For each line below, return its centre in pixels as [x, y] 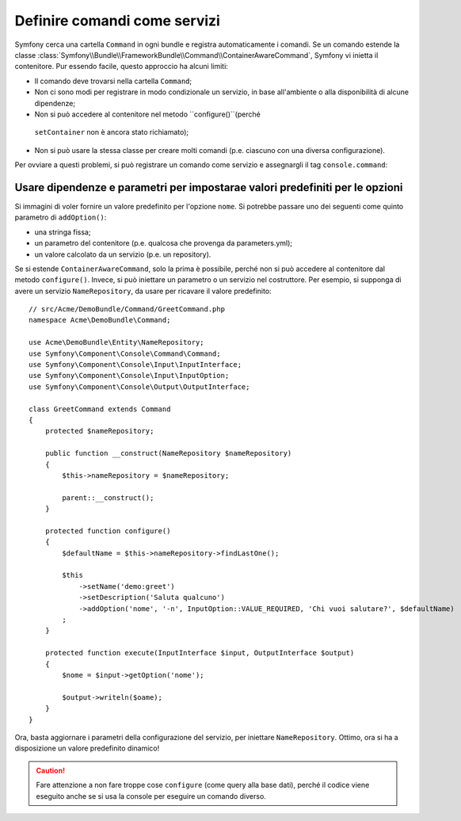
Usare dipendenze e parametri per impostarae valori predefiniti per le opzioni [209, 187]
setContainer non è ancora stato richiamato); [112, 132]
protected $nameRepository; [99, 431]
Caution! [51, 770]
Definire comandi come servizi [118, 21]
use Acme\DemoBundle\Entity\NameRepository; [117, 342]
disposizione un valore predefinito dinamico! [87, 748]
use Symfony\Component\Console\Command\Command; [125, 353]
